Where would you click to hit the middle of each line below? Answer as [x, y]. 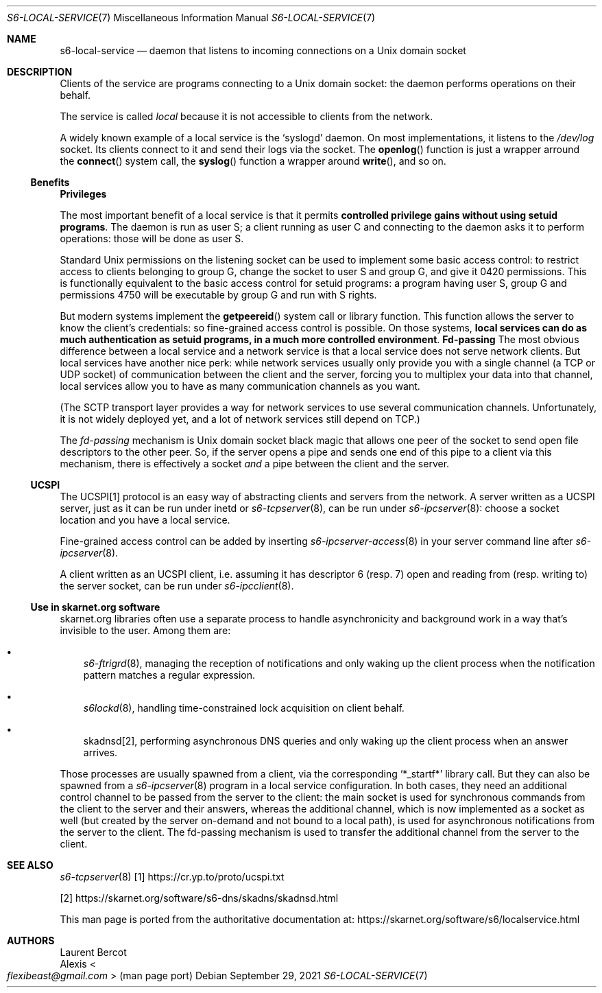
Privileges [83, 194]
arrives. [100, 752]
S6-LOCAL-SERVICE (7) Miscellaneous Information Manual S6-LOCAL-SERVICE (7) [191, 17]
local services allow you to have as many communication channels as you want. [240, 386]
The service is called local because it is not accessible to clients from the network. [246, 116]
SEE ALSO [30, 865]
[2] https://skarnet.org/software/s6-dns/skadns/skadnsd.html [199, 898]
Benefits [50, 182]
